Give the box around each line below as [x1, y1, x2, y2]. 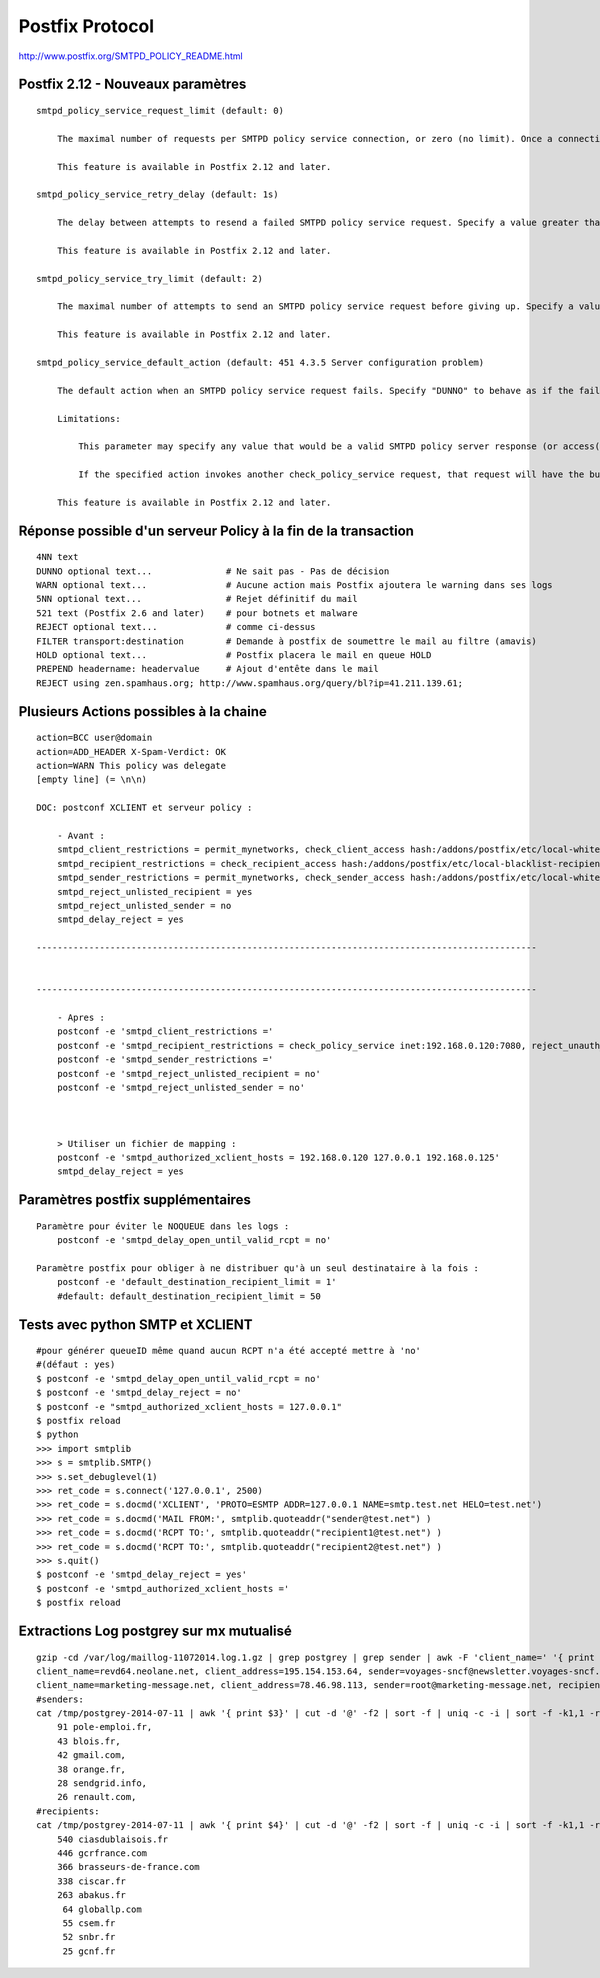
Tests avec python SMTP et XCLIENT [18, 1316, 253, 1333]
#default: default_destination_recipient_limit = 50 [56, 1290, 322, 1302]
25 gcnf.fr [62, 1945, 116, 1957]
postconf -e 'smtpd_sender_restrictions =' [56, 1054, 274, 1065]
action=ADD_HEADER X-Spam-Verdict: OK [36, 746, 227, 757]
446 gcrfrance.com [56, 1848, 148, 1859]
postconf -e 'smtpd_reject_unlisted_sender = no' [56, 1081, 305, 1093]
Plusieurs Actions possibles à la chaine [18, 703, 267, 720]
